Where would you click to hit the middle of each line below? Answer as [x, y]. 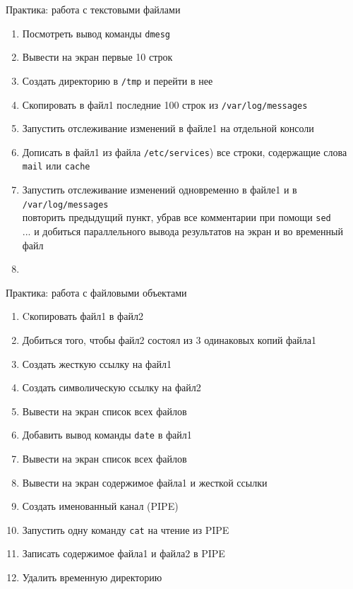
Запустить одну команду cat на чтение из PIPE [126, 529]
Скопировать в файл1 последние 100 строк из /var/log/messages [165, 104]
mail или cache [56, 166]
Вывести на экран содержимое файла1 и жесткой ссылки [145, 482]
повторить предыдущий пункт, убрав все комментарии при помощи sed [176, 217]
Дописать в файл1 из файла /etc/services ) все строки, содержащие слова [185, 151]
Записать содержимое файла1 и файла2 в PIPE [124, 553]
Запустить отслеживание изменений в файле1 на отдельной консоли [168, 128]
